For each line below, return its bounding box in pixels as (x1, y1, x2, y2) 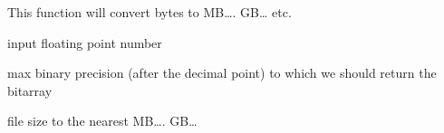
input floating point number (7, 33, 162, 52)
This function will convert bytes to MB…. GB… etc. (7, 3, 292, 21)
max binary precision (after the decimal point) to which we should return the (7, 63, 437, 82)
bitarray (7, 81, 53, 100)
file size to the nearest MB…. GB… (7, 111, 198, 130)
